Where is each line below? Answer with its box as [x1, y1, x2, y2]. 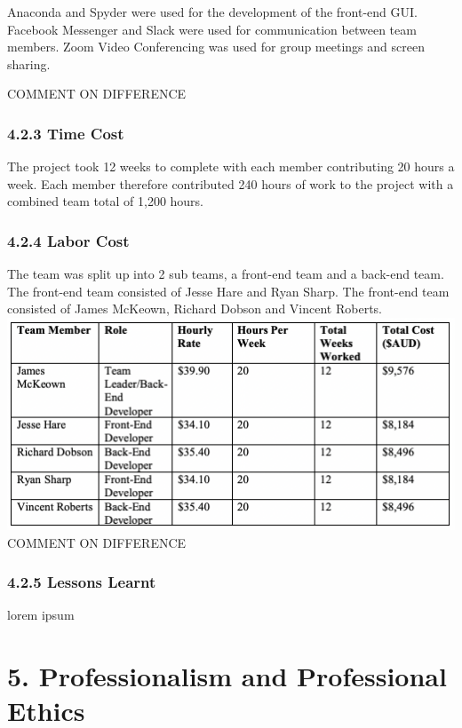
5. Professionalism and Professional [7, 658, 447, 694]
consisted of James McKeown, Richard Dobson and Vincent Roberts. [7, 299, 383, 318]
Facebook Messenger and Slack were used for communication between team [7, 20, 417, 38]
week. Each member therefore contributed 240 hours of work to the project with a [7, 174, 454, 193]
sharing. [7, 54, 51, 73]
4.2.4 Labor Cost [7, 229, 130, 251]
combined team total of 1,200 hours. [7, 192, 204, 210]
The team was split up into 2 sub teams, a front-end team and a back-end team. [7, 265, 444, 283]
